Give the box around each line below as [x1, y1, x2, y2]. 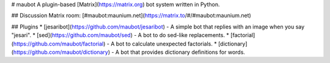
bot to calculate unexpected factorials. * [116, 40, 217, 47]
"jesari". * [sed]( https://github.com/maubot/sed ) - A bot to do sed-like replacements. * [11, 31, 229, 39]
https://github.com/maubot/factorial [13, 40, 104, 47]
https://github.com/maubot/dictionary [13, 48, 108, 56]
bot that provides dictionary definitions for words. [120, 48, 246, 56]
